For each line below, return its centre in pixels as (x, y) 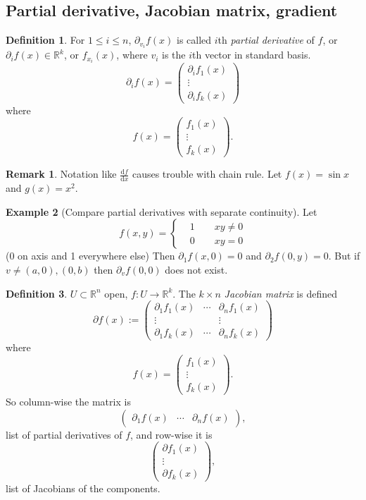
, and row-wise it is (171, 434)
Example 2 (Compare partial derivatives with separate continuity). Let (162, 211)
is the (174, 55)
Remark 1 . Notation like (61, 174)
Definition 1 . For (45, 40)
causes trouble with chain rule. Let (207, 174)
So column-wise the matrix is (68, 401)
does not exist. (196, 269)
